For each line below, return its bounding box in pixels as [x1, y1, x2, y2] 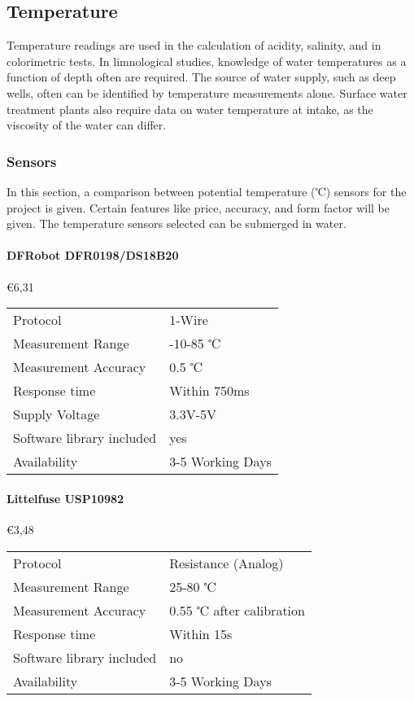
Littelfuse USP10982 [7, 489, 124, 506]
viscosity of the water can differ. [7, 116, 167, 134]
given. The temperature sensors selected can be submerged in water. [7, 215, 346, 232]
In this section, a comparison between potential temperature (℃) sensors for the [7, 182, 407, 199]
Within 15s [169, 624, 233, 643]
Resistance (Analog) [169, 553, 284, 572]
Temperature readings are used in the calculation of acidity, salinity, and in [7, 37, 381, 54]
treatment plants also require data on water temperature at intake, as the [7, 100, 373, 117]
